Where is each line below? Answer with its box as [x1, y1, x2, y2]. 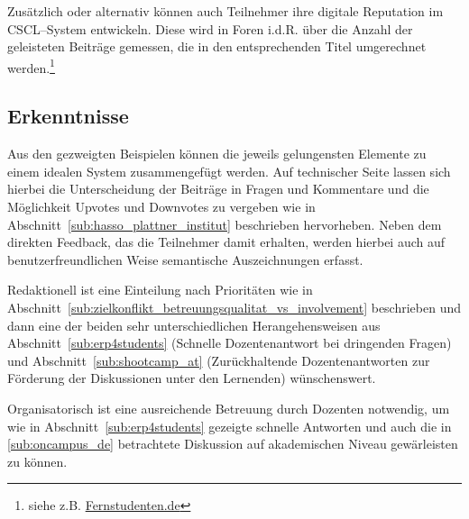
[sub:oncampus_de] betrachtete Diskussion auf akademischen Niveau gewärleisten [7, 434, 458, 453]
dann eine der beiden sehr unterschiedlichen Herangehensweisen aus [7, 315, 381, 334]
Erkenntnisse [7, 102, 129, 130]
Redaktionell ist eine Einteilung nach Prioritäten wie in [7, 280, 313, 299]
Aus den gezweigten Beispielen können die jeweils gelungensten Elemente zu [7, 144, 427, 163]
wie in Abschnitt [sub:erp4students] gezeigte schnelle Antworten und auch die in [7, 416, 452, 435]
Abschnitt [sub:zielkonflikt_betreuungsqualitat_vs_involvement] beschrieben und [7, 297, 462, 316]
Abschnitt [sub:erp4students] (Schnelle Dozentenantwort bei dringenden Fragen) [7, 333, 452, 352]
